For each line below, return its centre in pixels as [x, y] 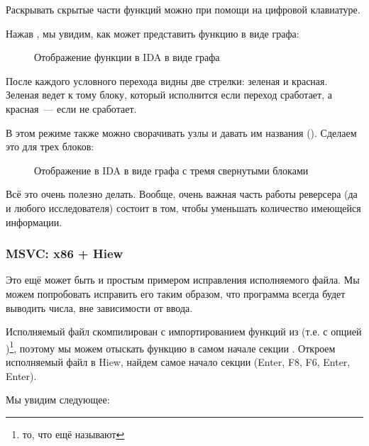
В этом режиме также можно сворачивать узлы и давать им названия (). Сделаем [181, 132]
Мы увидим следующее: [58, 400]
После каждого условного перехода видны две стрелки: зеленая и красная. [167, 80]
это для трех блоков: [50, 146]
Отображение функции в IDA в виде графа [127, 57]
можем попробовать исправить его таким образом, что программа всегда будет [176, 293]
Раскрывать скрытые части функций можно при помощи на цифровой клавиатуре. [183, 9]
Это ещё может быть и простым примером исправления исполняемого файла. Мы [183, 280]
